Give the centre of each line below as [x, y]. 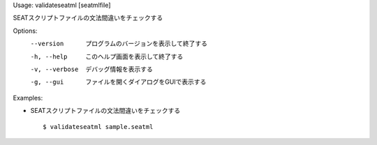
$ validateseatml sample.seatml [98, 127]
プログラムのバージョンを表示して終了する [146, 44]
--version [47, 44]
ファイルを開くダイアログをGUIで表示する [146, 82]
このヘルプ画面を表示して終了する [134, 56]
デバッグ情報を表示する [119, 69]
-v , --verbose [54, 69]
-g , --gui [47, 82]
